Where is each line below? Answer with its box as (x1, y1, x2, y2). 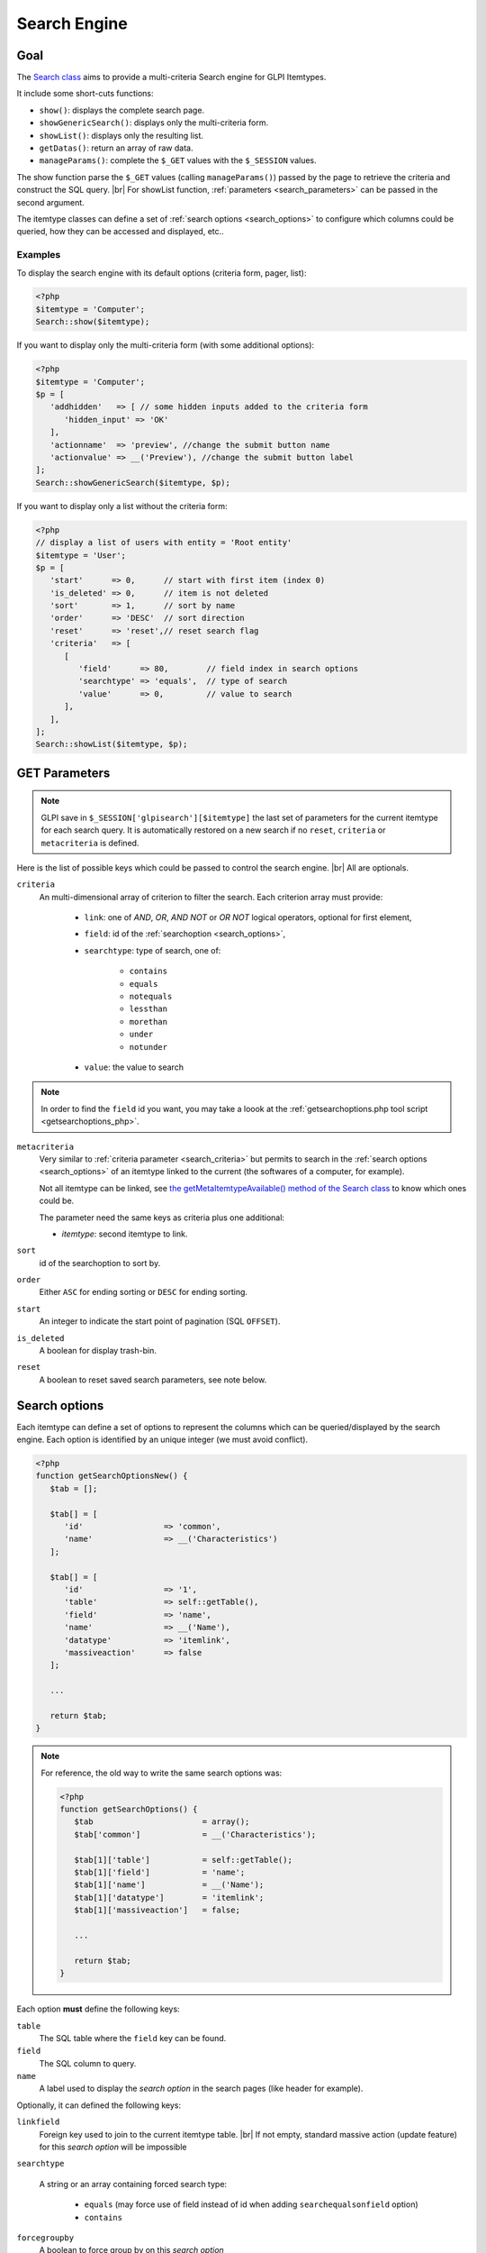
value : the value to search (84, 1062, 184, 1072)
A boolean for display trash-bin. (39, 1345, 157, 1356)
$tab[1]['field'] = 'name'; (73, 1867, 246, 1877)
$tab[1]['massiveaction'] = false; (73, 1905, 240, 1915)
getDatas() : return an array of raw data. (39, 142, 193, 153)
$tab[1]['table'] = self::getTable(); (73, 1855, 292, 1865)
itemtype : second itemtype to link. (61, 1228, 188, 1239)
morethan (129, 1017, 168, 1026)
